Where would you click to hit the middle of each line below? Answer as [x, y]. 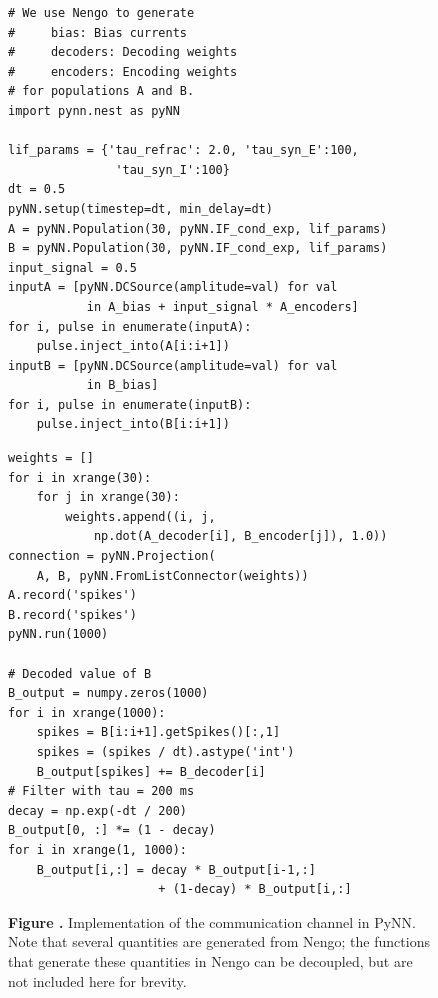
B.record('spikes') [72, 614]
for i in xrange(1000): [87, 712]
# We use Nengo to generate [101, 13]
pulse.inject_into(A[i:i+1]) [133, 346]
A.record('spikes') [72, 595]
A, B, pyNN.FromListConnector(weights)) [172, 575]
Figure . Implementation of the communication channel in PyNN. [212, 921]
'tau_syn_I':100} [172, 169]
